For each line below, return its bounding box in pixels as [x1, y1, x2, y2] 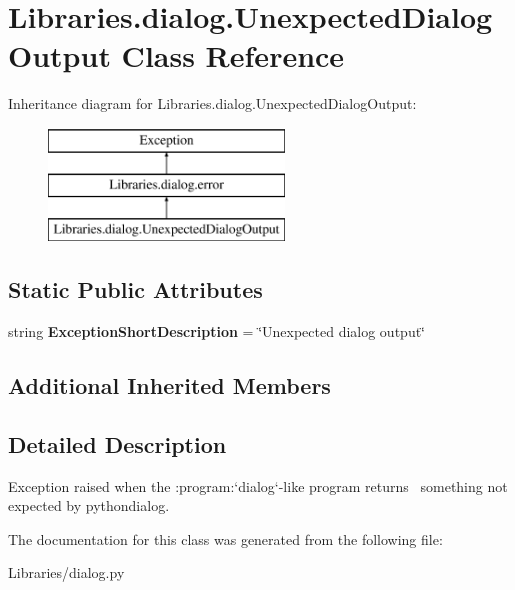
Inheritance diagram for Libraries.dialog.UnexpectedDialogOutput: [8, 93, 417, 114]
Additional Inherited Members [8, 370, 331, 401]
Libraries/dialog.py [8, 562, 125, 583]
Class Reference [121, 35, 345, 76]
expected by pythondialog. [8, 495, 170, 516]
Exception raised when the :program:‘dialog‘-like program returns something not [8, 475, 508, 496]
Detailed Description [8, 428, 227, 459]
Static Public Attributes [8, 274, 263, 305]
